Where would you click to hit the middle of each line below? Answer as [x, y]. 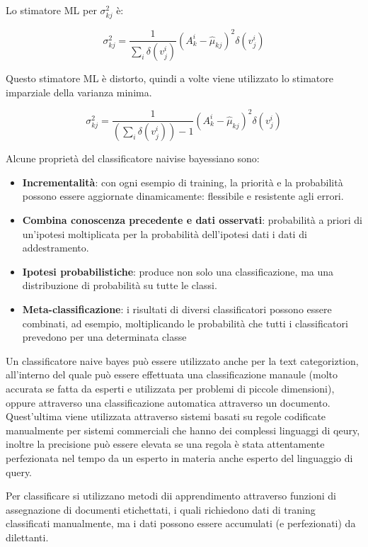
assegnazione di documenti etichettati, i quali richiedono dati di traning [161, 509]
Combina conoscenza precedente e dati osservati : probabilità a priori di [192, 220]
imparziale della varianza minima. [79, 92]
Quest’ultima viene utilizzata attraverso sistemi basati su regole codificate [166, 416]
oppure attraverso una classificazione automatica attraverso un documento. [168, 402]
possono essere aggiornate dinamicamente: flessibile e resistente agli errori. [183, 196]
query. [19, 472]
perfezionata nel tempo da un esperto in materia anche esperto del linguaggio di [179, 457]
